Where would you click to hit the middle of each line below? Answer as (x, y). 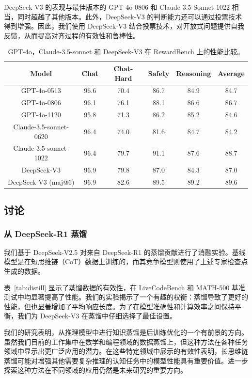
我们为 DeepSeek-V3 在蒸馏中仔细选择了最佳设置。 (97, 316)
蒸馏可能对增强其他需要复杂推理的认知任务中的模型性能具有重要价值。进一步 (126, 360)
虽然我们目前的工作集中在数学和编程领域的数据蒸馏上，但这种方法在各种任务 (126, 341)
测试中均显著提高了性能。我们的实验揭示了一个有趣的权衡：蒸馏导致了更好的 (126, 297)
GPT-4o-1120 (41, 115)
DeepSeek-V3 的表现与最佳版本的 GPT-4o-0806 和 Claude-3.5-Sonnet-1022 (117, 7)
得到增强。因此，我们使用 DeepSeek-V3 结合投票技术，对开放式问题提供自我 (124, 26)
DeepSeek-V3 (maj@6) (41, 181)
